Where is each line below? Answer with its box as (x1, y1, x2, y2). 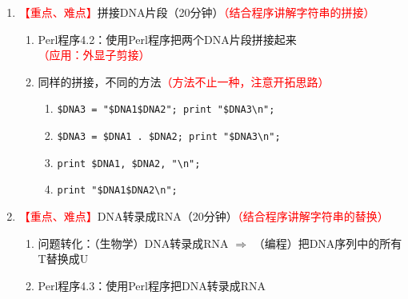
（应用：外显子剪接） (38, 46, 150, 63)
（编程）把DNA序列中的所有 (253, 234, 402, 251)
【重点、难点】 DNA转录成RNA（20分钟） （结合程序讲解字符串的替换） (18, 208, 389, 224)
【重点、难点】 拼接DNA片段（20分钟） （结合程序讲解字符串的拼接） (18, 4, 375, 20)
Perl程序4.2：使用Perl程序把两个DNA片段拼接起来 (38, 30, 297, 47)
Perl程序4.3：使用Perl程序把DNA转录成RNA (38, 277, 266, 293)
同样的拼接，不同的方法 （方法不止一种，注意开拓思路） (38, 73, 330, 90)
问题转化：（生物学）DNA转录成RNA (38, 234, 229, 251)
